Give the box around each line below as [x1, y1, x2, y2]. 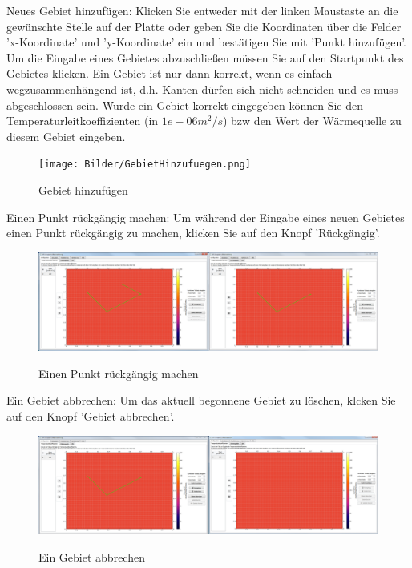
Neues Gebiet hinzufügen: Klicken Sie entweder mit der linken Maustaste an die [6, 2, 398, 18]
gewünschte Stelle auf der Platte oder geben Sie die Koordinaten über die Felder [6, 18, 402, 34]
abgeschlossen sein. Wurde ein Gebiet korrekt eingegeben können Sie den [6, 96, 364, 113]
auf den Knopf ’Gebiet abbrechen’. [6, 407, 175, 424]
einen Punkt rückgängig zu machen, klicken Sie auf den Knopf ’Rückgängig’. [6, 224, 380, 241]
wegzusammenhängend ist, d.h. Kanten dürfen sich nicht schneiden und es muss [6, 80, 398, 97]
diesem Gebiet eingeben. [6, 127, 126, 144]
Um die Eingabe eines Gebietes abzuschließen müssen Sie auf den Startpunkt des [6, 49, 404, 66]
